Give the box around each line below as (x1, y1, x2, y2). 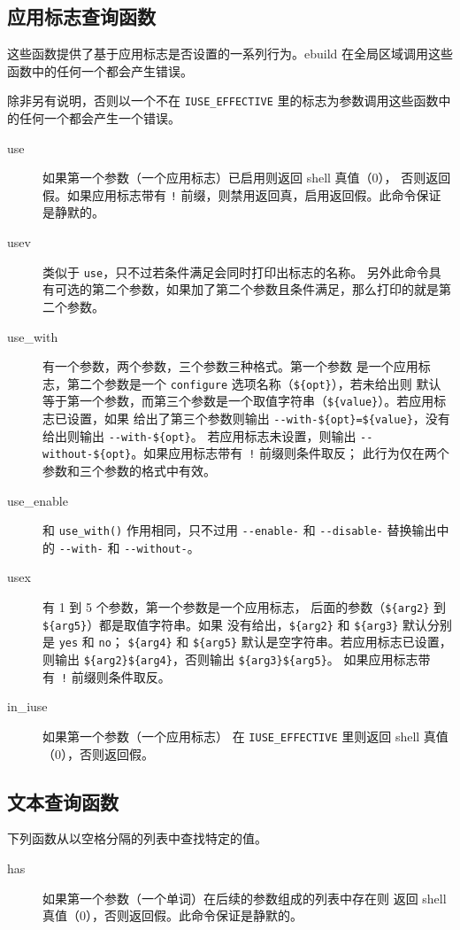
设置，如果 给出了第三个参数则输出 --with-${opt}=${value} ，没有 (66, 409, 450, 428)
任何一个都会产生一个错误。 (19, 109, 180, 128)
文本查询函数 (7, 787, 119, 815)
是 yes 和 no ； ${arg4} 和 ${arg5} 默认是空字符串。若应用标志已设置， (42, 632, 452, 651)
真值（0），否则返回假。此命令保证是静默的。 (42, 906, 303, 925)
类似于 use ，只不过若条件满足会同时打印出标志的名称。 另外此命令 (42, 262, 429, 281)
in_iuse (7, 697, 48, 716)
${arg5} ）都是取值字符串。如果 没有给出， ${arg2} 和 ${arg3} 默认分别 (42, 615, 453, 633)
